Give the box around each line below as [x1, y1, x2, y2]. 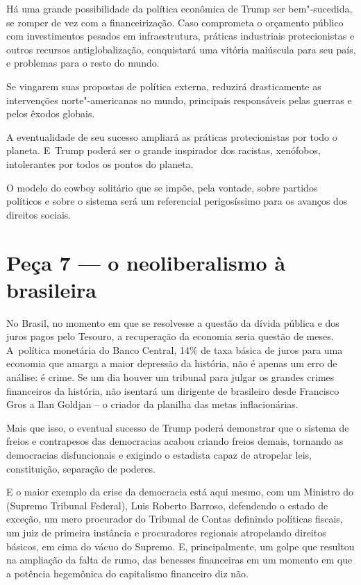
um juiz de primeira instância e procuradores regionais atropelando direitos [6, 525, 326, 539]
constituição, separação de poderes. [6, 461, 156, 475]
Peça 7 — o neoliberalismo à [6, 248, 286, 276]
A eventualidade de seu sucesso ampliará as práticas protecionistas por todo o [6, 129, 337, 144]
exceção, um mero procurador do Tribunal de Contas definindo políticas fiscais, [6, 511, 343, 526]
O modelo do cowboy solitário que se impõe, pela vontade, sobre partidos [6, 180, 318, 194]
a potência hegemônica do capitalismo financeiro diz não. [6, 566, 249, 580]
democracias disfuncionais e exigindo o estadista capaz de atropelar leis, [6, 447, 312, 461]
